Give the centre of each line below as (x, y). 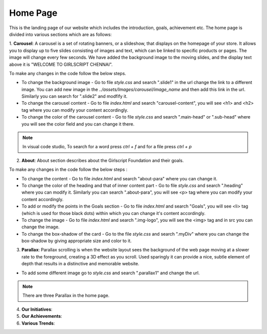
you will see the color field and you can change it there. (78, 124)
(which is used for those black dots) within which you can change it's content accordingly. (113, 213)
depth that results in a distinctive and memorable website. (80, 264)
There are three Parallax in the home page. (66, 295)
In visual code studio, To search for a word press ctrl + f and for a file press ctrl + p (107, 147)
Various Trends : (38, 323)
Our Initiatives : (37, 309)
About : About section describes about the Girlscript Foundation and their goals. (103, 160)
